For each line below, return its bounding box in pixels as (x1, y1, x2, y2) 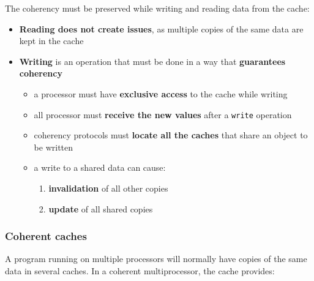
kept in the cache (19, 34, 84, 47)
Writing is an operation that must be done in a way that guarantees (19, 54, 286, 67)
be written (34, 140, 73, 153)
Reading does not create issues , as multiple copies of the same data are (19, 22, 304, 35)
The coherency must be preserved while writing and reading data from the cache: (5, 2, 310, 14)
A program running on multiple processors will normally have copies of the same (5, 252, 307, 265)
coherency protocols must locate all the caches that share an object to (34, 129, 308, 141)
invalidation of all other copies (48, 182, 168, 194)
